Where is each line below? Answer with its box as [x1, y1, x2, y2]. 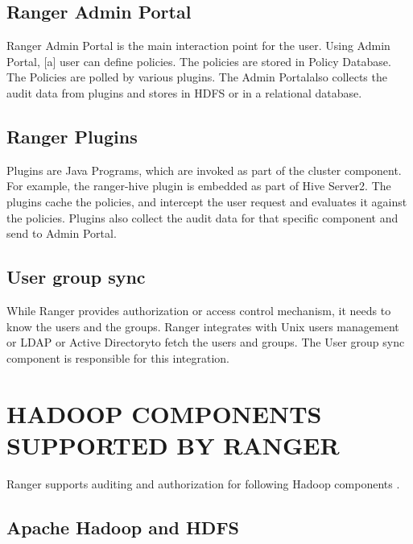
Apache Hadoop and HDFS [6, 514, 240, 539]
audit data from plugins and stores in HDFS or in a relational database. [6, 84, 362, 101]
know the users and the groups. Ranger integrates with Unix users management [6, 318, 399, 334]
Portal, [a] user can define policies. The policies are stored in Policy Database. [6, 52, 391, 69]
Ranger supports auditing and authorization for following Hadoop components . [6, 475, 400, 492]
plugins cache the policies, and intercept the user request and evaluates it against [6, 193, 407, 210]
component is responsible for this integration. [6, 349, 229, 366]
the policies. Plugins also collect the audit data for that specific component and [6, 209, 399, 226]
